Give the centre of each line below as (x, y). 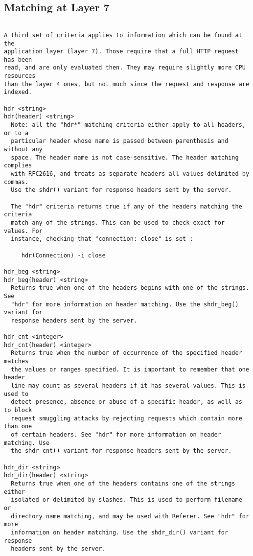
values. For (23, 231)
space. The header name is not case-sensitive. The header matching (125, 157)
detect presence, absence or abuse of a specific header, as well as (126, 402)
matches (16, 361)
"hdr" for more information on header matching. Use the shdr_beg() (125, 304)
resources (20, 76)
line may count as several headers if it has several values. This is (128, 386)
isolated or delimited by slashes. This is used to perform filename (126, 500)
